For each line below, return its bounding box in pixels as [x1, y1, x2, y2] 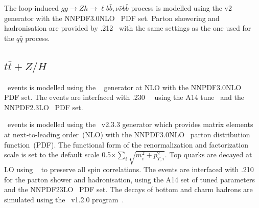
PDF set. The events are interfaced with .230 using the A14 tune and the [4, 92, 244, 102]
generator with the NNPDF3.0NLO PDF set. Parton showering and [4, 12, 220, 23]
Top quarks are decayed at [169, 149, 252, 160]
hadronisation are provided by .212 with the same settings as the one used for [4, 23, 251, 33]
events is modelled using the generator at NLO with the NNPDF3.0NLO [7, 81, 242, 92]
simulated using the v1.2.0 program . [4, 194, 124, 204]
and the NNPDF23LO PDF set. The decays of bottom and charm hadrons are [4, 184, 253, 195]
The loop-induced [4, 3, 59, 13]
